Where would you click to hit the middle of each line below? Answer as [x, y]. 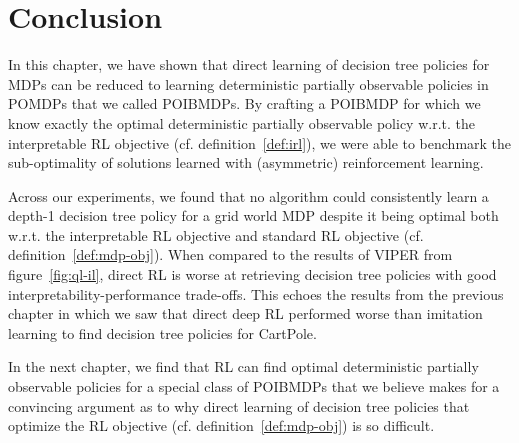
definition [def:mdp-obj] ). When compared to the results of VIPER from [230, 254]
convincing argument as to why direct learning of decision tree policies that [239, 405]
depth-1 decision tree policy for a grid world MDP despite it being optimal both [253, 215]
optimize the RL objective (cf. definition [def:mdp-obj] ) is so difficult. [221, 425]
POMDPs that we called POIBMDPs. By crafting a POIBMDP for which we [244, 103]
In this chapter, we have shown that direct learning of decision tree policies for [249, 64]
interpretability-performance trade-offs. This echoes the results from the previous [256, 293]
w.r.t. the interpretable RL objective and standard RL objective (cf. [216, 234]
